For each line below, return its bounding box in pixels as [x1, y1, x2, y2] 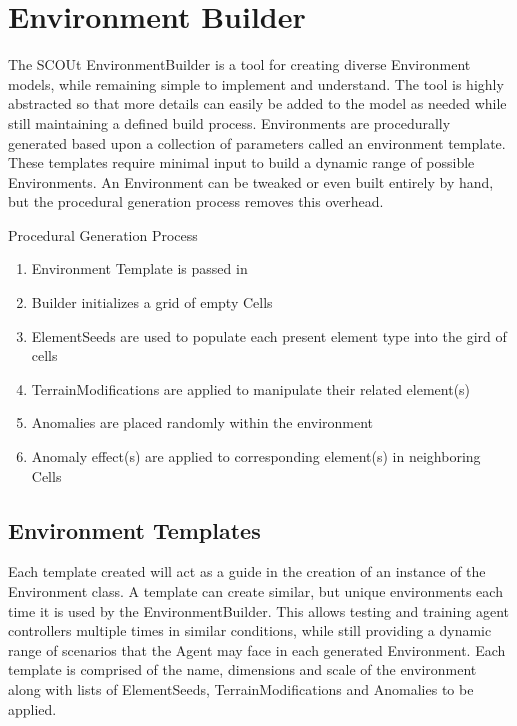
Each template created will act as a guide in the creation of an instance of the [8, 561, 486, 582]
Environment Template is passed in [31, 258, 248, 279]
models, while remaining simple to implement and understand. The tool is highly [8, 73, 504, 94]
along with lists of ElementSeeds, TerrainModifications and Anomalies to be [8, 678, 474, 699]
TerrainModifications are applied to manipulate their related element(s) [31, 378, 471, 399]
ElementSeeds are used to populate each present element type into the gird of [31, 325, 507, 346]
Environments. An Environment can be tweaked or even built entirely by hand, [8, 171, 494, 192]
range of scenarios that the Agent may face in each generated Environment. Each [8, 639, 506, 660]
